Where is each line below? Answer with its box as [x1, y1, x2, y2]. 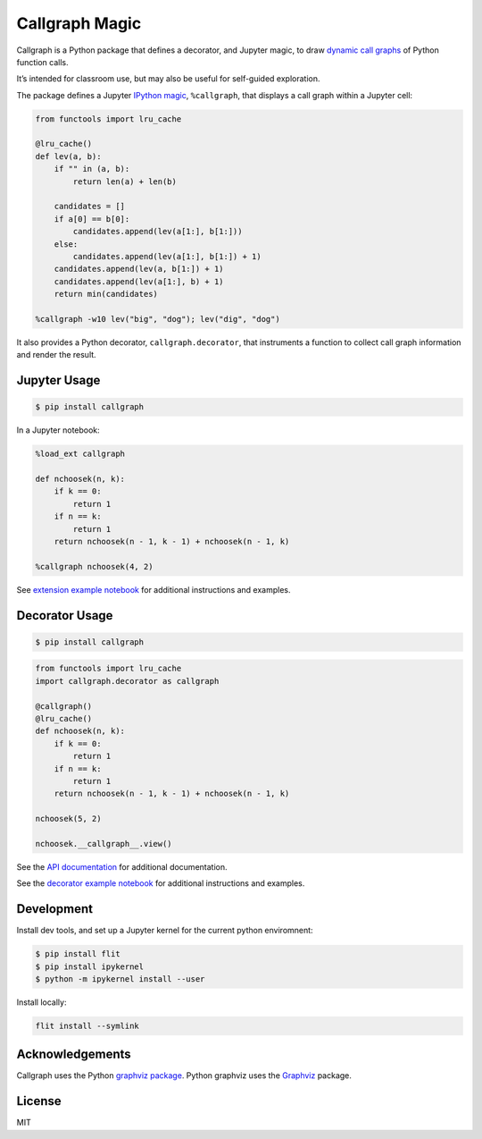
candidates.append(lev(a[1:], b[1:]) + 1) [72, 251, 262, 261]
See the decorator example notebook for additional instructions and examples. [16, 878, 305, 889]
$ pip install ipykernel [35, 961, 145, 972]
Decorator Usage [16, 608, 113, 623]
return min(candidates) [54, 289, 158, 300]
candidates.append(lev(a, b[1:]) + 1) [54, 264, 224, 274]
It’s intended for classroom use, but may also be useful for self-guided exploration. [16, 73, 320, 84]
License [16, 1093, 62, 1109]
